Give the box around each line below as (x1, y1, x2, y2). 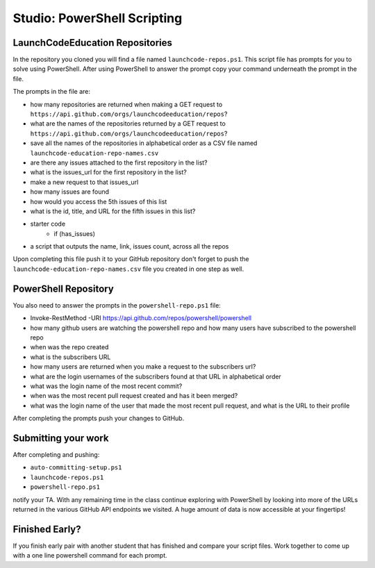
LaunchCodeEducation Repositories (12, 37, 173, 49)
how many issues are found (30, 187, 110, 196)
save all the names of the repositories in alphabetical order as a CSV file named (30, 139, 258, 147)
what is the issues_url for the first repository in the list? (30, 168, 187, 176)
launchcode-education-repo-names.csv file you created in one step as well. (12, 265, 244, 273)
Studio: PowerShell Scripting (12, 10, 183, 26)
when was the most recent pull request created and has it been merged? (30, 392, 238, 400)
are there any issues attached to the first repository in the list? (30, 158, 208, 167)
